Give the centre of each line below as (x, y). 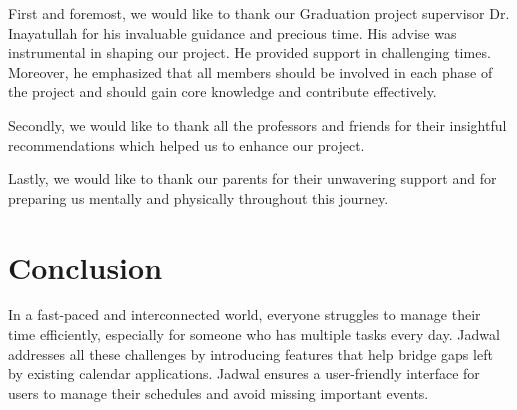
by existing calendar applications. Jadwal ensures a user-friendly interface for (244, 373)
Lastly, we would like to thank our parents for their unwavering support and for (252, 178)
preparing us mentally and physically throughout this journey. (198, 197)
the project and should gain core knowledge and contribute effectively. (222, 91)
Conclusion (85, 266)
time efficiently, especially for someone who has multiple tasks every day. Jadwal (254, 334)
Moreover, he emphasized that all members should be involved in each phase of (250, 71)
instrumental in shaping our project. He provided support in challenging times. (249, 52)
